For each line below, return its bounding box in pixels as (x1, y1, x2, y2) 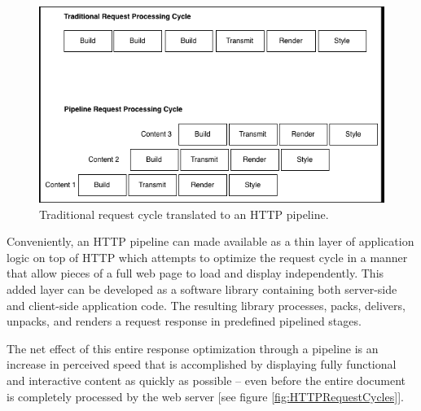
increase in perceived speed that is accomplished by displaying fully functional (7, 356, 397, 373)
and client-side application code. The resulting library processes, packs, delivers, (7, 296, 406, 313)
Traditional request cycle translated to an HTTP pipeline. (39, 205, 329, 222)
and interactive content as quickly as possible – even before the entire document (7, 371, 406, 388)
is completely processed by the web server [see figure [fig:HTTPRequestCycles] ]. (7, 387, 404, 404)
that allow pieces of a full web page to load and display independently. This (7, 265, 384, 282)
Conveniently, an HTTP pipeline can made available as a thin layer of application (7, 233, 414, 250)
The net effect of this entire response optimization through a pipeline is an (7, 339, 379, 356)
